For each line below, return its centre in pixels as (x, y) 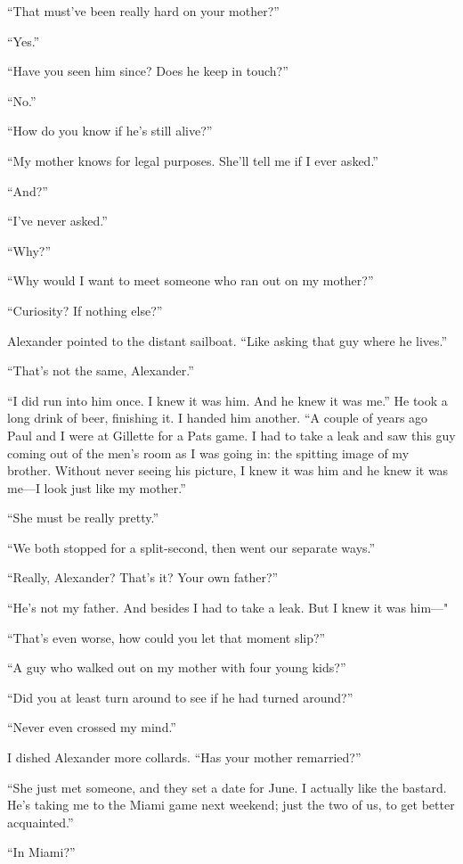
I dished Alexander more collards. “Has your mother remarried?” (184, 757)
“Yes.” (24, 41)
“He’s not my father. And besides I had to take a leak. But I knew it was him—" (228, 608)
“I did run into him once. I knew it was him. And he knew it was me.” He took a (227, 400)
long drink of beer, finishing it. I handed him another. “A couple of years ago (218, 418)
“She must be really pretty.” (83, 518)
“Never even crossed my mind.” (92, 727)
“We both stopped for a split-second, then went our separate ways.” (191, 547)
